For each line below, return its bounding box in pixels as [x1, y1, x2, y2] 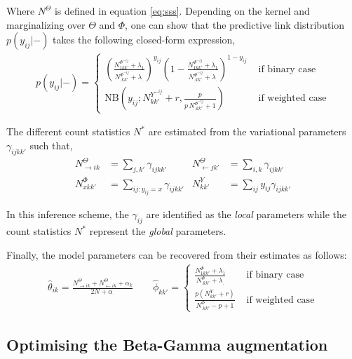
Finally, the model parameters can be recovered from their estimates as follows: [6, 247, 347, 262]
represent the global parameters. [89, 224, 226, 238]
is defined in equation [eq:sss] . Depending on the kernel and [54, 4, 310, 18]
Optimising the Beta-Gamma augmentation [6, 334, 328, 355]
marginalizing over [6, 17, 86, 32]
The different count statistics [6, 124, 130, 139]
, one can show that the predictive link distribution [125, 17, 345, 32]
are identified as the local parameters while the [146, 207, 346, 222]
